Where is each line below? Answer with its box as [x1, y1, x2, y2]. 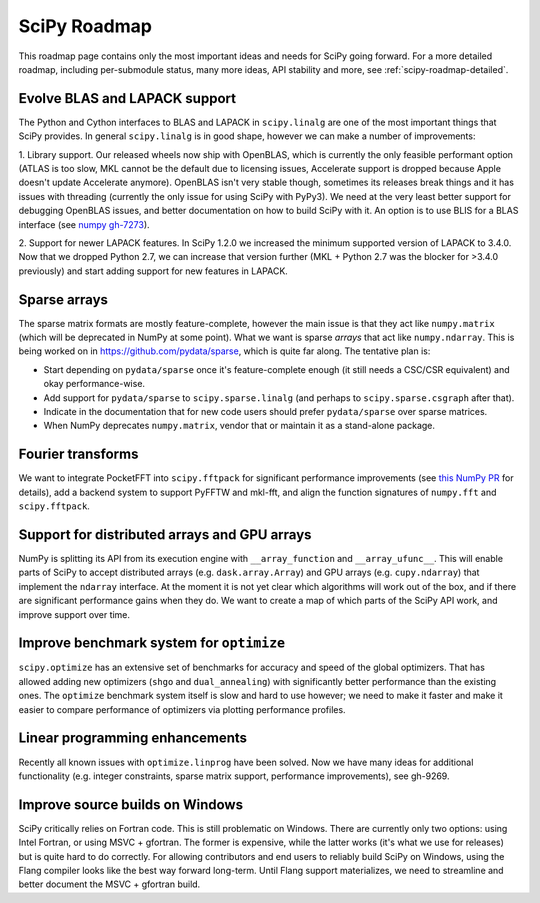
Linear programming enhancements [18, 730, 248, 747]
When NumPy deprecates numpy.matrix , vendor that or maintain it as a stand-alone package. [43, 420, 435, 432]
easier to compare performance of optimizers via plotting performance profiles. [18, 703, 346, 715]
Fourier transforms [18, 446, 139, 463]
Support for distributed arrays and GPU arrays [18, 526, 312, 543]
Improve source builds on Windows [18, 796, 244, 813]
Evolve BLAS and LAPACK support [18, 90, 237, 107]
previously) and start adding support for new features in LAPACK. [18, 265, 289, 277]
